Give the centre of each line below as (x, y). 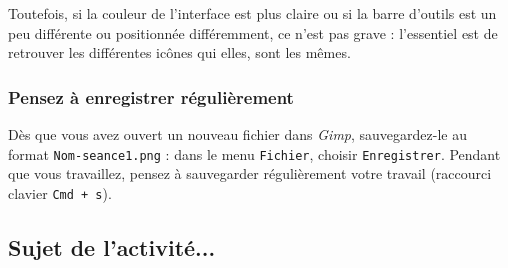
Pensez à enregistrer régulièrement (151, 96)
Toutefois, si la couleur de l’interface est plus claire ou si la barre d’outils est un (252, 13)
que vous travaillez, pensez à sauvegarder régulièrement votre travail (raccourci (250, 173)
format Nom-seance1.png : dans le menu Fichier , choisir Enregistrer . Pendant (254, 153)
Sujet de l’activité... (112, 246)
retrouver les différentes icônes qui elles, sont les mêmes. (179, 52)
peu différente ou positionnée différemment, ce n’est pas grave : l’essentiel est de (253, 32)
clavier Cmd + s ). (60, 192)
